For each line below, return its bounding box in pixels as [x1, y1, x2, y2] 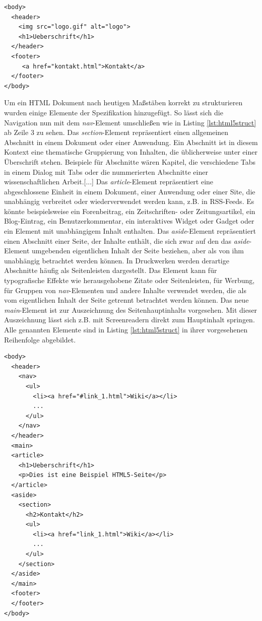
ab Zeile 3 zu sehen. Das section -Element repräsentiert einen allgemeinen [4, 127, 229, 137]
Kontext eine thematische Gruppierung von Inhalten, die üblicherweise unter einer [4, 147, 257, 157]
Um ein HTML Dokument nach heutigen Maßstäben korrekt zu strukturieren [4, 97, 243, 108]
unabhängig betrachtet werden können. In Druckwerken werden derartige [4, 255, 229, 265]
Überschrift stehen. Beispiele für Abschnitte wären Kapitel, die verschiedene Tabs [4, 156, 255, 167]
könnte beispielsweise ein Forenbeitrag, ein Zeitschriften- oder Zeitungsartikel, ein [4, 205, 255, 216]
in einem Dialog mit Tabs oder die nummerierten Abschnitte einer [4, 166, 208, 177]
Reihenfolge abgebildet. [4, 334, 76, 344]
